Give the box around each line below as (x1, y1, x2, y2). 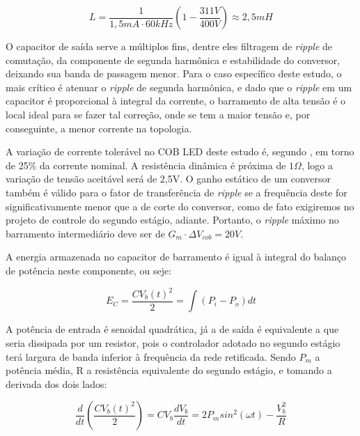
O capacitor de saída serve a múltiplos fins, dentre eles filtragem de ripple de (6, 39, 333, 53)
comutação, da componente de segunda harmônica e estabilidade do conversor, (6, 52, 341, 67)
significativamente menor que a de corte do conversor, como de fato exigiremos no (6, 198, 354, 213)
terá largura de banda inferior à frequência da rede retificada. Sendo (6, 349, 296, 364)
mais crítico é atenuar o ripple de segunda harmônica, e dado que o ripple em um (6, 79, 352, 94)
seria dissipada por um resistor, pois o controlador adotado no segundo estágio (6, 336, 341, 350)
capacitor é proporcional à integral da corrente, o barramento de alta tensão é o (6, 93, 346, 108)
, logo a (301, 157, 333, 172)
